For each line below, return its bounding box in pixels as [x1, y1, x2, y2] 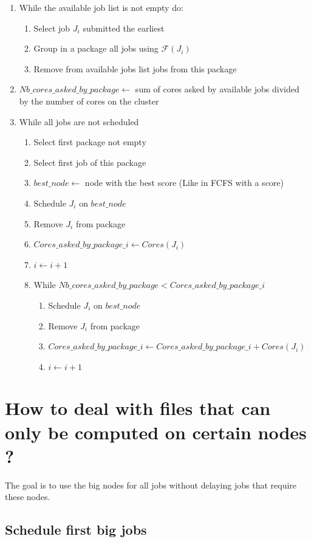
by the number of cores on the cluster [19, 94, 159, 107]
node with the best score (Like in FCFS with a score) [84, 176, 284, 189]
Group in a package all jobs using [33, 42, 159, 55]
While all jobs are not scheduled [19, 115, 139, 128]
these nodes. [5, 490, 50, 503]
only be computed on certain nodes [5, 419, 307, 444]
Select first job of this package [33, 156, 146, 168]
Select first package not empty [33, 135, 146, 148]
